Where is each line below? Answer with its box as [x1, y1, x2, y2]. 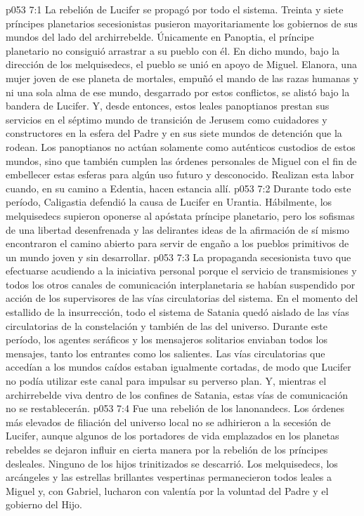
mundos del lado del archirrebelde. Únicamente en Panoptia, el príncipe [6, 29, 314, 44]
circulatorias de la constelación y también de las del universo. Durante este [6, 318, 328, 333]
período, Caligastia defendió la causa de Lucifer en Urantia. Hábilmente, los [6, 194, 332, 209]
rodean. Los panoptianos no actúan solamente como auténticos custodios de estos [6, 139, 356, 154]
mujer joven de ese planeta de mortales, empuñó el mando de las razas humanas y [6, 70, 359, 85]
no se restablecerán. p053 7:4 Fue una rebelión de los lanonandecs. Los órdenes [6, 401, 345, 416]
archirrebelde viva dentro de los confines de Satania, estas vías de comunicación [6, 387, 349, 402]
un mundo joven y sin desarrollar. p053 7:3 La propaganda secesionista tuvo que [6, 249, 351, 264]
